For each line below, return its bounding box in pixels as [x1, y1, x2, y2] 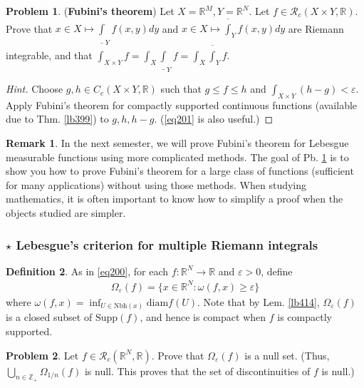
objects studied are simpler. [6, 205, 126, 220]
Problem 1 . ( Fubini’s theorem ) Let [6, 4, 175, 18]
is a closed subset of [6, 310, 93, 325]
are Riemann [288, 21, 344, 36]
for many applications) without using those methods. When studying [6, 177, 307, 192]
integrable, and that [6, 47, 93, 62]
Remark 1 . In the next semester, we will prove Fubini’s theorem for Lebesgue [6, 136, 349, 150]
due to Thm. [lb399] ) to [6, 111, 109, 126]
